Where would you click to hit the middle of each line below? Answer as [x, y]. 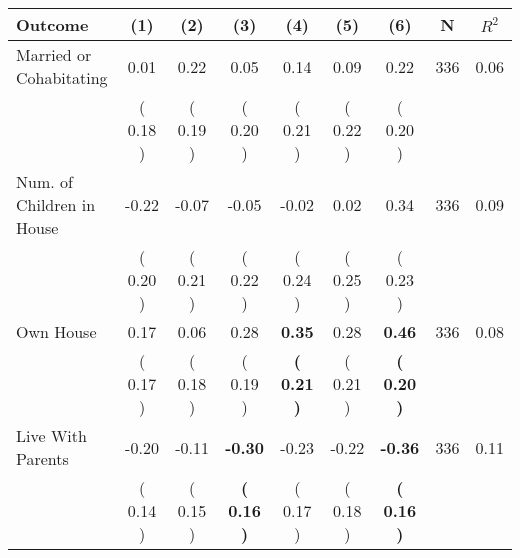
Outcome [52, 24]
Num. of [44, 181]
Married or [54, 54]
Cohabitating [62, 77]
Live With [51, 435]
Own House [56, 331]
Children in [56, 204]
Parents [42, 458]
